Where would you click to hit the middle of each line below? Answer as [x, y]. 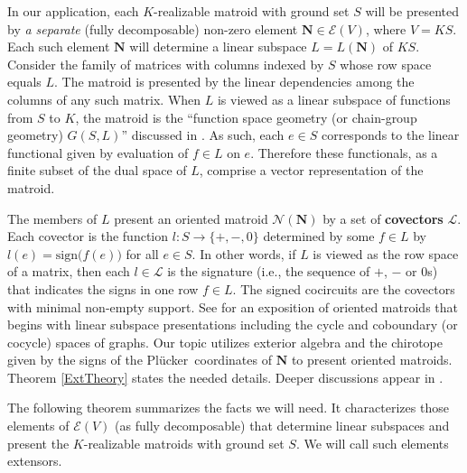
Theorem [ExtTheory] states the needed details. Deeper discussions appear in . [225, 377]
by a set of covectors [383, 218]
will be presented [412, 11]
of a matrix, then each [69, 271]
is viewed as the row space [386, 253]
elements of [38, 426]
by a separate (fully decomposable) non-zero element [153, 28]
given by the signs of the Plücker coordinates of [140, 360]
